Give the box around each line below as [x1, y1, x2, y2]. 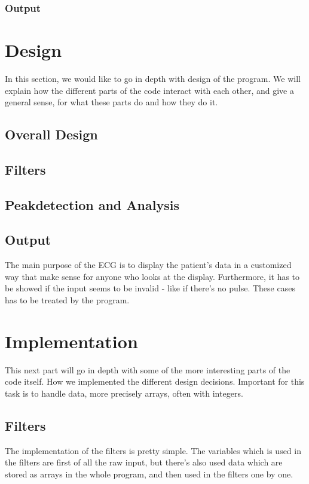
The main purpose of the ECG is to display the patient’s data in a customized [5, 258, 292, 271]
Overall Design [5, 125, 98, 144]
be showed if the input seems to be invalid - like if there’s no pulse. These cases [5, 282, 295, 294]
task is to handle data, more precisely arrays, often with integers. [5, 386, 243, 399]
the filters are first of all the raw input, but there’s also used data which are [5, 456, 283, 468]
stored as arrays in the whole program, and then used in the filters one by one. [5, 467, 293, 480]
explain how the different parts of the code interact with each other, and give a [5, 84, 294, 96]
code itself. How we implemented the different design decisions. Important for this [5, 375, 305, 388]
